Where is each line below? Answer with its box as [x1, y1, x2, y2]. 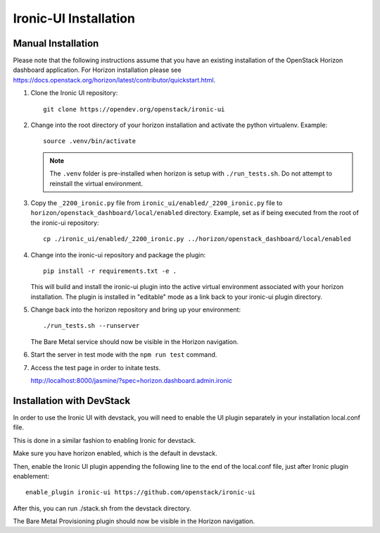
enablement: [13, 472, 49, 480]
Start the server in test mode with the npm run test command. [30, 350, 217, 359]
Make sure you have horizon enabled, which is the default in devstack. [13, 449, 217, 458]
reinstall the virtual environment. [49, 179, 144, 188]
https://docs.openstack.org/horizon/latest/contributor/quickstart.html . [13, 75, 216, 84]
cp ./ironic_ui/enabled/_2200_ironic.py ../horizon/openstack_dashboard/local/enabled [43, 235, 351, 243]
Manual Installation [13, 37, 99, 49]
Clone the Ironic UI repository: [30, 89, 118, 97]
